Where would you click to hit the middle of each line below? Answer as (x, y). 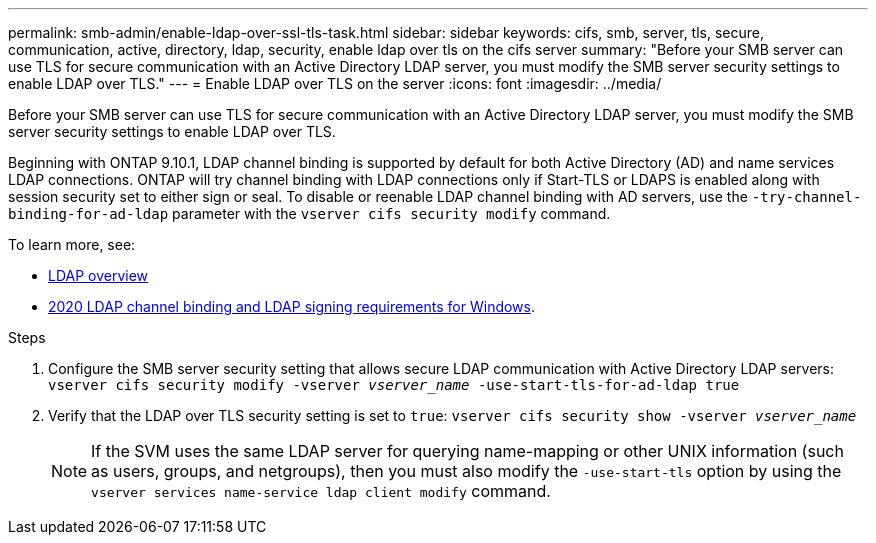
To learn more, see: (72, 244)
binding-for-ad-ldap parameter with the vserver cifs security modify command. (309, 213)
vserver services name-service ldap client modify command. (321, 491)
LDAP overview (98, 275)
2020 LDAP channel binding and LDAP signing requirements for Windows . (292, 306)
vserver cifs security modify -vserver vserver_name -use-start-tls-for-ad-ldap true (394, 385)
